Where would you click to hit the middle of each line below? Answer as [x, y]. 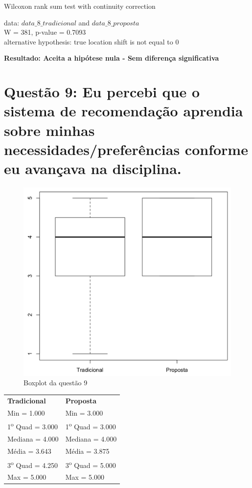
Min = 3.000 [84, 412]
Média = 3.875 [87, 451]
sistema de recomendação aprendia [124, 111]
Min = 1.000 [26, 412]
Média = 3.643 [29, 451]
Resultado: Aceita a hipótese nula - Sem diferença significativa [112, 58]
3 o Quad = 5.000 [91, 464]
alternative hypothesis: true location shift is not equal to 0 [92, 41]
